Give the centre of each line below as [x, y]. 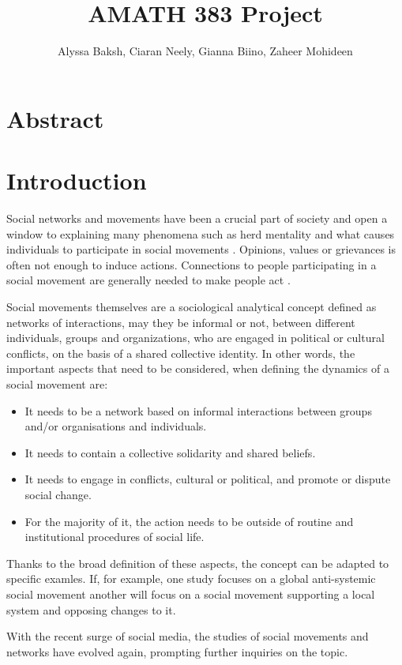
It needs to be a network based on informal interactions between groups [198, 410]
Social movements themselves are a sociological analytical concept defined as [192, 306]
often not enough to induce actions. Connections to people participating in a [192, 264]
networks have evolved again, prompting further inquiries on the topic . [177, 651]
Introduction [77, 180]
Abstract [55, 118]
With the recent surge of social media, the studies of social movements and [188, 636]
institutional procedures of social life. [115, 537]
